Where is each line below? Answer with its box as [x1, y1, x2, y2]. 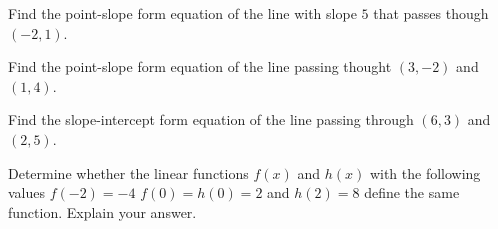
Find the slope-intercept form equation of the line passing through [8, 109, 414, 130]
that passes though [373, 3, 489, 23]
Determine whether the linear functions [8, 162, 249, 183]
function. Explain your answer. [8, 201, 197, 222]
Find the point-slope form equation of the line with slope [8, 3, 357, 23]
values [8, 182, 46, 203]
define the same [364, 182, 460, 203]
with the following [369, 162, 481, 183]
